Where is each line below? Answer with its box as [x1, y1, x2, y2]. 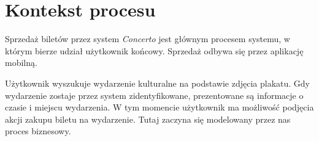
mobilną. [5, 56, 37, 69]
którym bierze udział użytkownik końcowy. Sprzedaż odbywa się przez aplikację [5, 44, 304, 57]
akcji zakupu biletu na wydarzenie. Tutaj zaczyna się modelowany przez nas [5, 112, 291, 125]
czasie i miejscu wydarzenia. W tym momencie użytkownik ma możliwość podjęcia [5, 101, 314, 114]
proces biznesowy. [5, 125, 71, 137]
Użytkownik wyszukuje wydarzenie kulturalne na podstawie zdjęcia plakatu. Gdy [5, 76, 310, 89]
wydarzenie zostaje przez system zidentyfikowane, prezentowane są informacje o [5, 89, 304, 101]
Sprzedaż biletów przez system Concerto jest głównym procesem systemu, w [5, 32, 290, 45]
